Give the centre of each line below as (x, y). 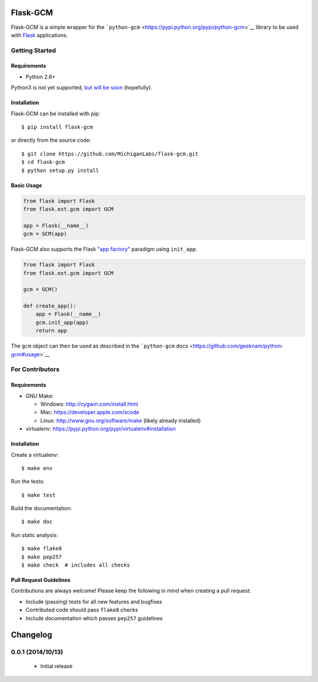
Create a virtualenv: (35, 455)
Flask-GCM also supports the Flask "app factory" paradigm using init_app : (104, 249)
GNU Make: (40, 396)
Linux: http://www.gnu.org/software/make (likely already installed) (121, 421)
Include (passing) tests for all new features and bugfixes (94, 601)
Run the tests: (28, 481)
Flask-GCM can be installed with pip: (55, 113)
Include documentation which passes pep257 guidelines (94, 618)
